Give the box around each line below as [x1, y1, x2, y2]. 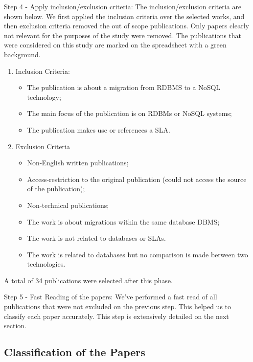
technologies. [27, 259, 66, 269]
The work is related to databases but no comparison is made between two [27, 249, 248, 259]
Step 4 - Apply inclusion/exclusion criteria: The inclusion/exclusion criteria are [4, 1, 242, 11]
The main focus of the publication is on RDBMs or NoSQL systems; [27, 108, 232, 118]
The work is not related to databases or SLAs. [27, 233, 166, 243]
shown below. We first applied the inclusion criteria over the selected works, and [4, 11, 245, 21]
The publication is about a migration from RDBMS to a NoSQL [27, 82, 221, 92]
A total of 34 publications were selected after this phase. [4, 275, 173, 285]
